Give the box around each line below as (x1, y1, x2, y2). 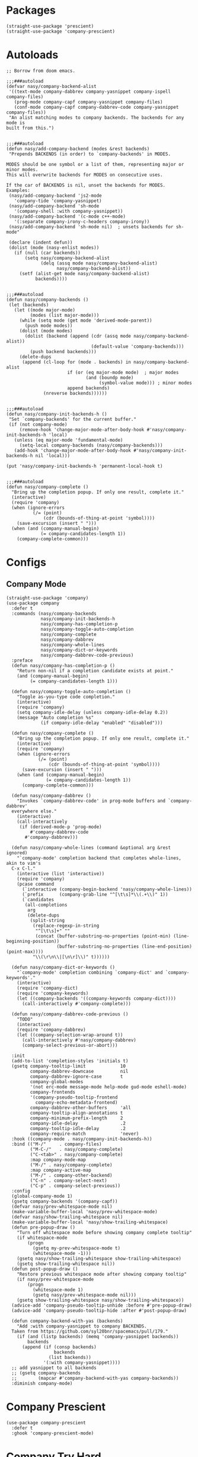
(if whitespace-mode (17, 1235, 68, 1241)
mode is (6, 119, 25, 125)
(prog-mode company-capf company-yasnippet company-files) (14, 99, 163, 105)
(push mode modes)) (24, 322, 73, 329)
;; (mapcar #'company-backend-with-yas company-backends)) (11, 1375, 179, 1381)
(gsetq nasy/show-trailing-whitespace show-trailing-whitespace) (17, 1255, 182, 1261)
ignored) (6, 849, 28, 856)
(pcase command (17, 881, 55, 887)
